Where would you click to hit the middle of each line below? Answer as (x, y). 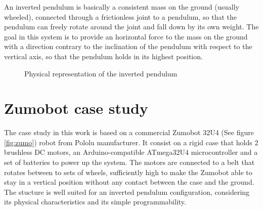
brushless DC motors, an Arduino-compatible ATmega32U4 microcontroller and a (131, 152)
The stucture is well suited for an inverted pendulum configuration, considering (127, 192)
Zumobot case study (76, 108)
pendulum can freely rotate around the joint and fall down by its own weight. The (131, 27)
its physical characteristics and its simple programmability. (95, 202)
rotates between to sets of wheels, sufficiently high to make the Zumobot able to (128, 172)
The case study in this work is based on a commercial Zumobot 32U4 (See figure (129, 132)
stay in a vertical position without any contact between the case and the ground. (129, 182)
